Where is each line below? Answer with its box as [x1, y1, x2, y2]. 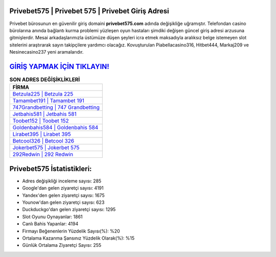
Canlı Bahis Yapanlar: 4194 [22, 221, 79, 227]
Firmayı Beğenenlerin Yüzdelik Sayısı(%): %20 [22, 228, 120, 234]
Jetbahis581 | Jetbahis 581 [12, 110, 77, 118]
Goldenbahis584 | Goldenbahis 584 [12, 124, 99, 131]
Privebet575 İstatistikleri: [9, 164, 92, 173]
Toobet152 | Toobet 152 [12, 118, 69, 125]
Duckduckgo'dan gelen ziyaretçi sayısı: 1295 [22, 206, 116, 213]
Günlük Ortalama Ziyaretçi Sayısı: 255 [22, 242, 102, 248]
